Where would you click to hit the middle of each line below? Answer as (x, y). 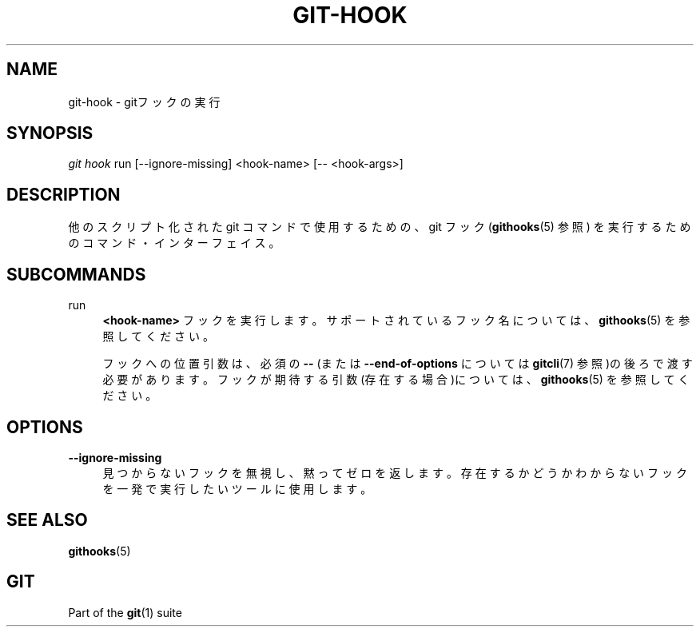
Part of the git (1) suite (125, 612)
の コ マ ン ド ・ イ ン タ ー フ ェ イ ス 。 (174, 243)
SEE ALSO (47, 520)
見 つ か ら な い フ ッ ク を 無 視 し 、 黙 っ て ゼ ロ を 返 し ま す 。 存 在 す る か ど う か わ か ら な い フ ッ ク (395, 472)
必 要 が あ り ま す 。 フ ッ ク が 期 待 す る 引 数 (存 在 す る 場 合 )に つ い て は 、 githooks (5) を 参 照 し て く (396, 380)
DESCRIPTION (64, 194)
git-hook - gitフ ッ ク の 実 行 (144, 102)
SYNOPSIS (50, 133)
